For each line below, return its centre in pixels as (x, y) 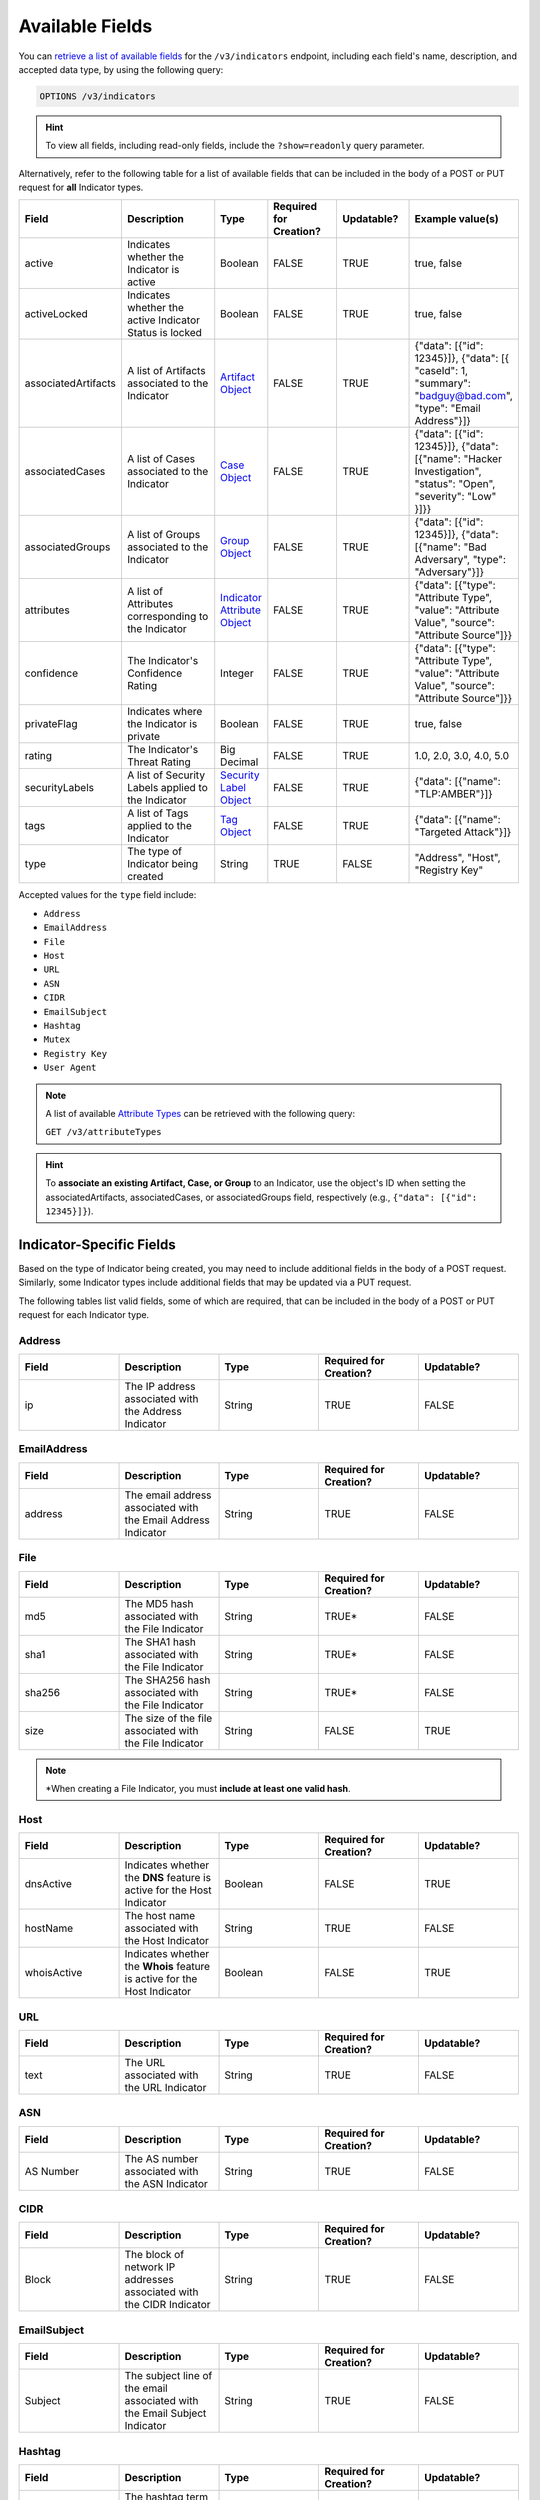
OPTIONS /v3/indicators (98, 96)
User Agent (70, 1068)
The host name (160, 1916)
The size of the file (168, 1718)
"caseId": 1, (441, 371)
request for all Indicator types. (81, 187)
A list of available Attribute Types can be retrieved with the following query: (200, 1113)
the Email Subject (165, 2413)
